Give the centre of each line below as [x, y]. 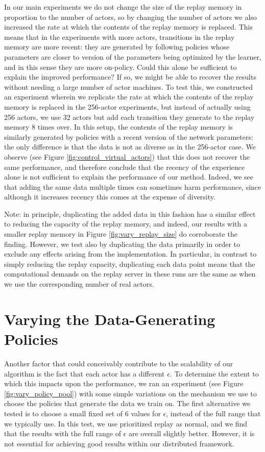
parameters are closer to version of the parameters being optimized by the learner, [133, 56]
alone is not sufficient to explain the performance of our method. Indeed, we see [129, 177]
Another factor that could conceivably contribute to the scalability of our [119, 363]
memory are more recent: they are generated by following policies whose [117, 47]
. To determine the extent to [214, 373]
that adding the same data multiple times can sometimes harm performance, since [133, 186]
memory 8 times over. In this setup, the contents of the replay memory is [119, 127]
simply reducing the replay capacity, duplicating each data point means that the [130, 263]
